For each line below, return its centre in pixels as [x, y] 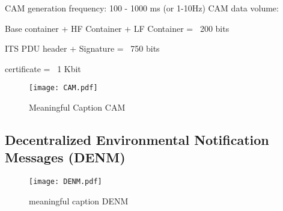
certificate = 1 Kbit [43, 68]
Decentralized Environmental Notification [137, 140]
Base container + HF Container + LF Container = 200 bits [117, 28]
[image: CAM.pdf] [63, 88]
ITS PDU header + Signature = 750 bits [82, 48]
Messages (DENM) [65, 157]
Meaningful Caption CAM [77, 107]
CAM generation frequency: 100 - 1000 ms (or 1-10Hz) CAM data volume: [142, 8]
